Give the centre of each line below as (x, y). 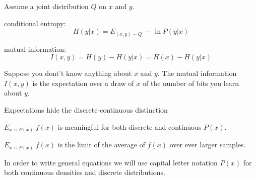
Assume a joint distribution (46, 6)
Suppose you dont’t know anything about (68, 73)
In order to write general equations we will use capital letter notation (111, 162)
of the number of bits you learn (191, 83)
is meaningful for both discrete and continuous (130, 126)
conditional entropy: (35, 23)
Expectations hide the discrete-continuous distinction (86, 110)
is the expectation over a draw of (83, 83)
